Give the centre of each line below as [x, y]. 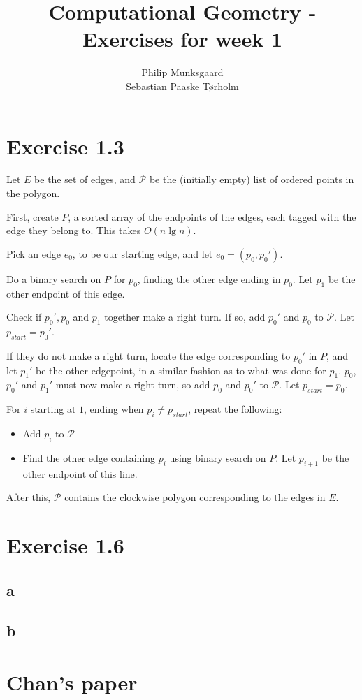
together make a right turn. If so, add [185, 317]
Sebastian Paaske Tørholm [182, 86]
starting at [53, 409]
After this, [29, 497]
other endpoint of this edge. [66, 293]
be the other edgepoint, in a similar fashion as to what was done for [181, 370]
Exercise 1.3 [65, 146]
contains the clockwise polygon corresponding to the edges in [195, 497]
